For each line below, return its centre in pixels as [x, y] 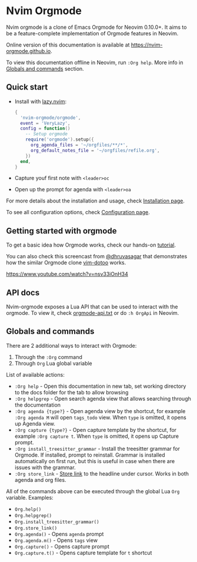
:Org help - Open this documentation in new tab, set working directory [100, 386]
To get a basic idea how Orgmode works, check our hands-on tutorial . [91, 245]
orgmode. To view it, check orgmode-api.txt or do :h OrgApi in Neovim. [93, 313]
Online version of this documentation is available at [68, 45]
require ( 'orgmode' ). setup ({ [60, 139]
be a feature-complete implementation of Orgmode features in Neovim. [92, 33]
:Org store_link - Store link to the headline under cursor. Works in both [102, 473]
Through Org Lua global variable [53, 363]
